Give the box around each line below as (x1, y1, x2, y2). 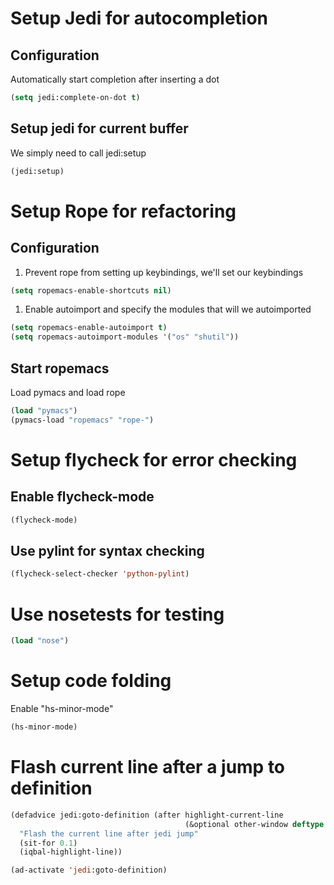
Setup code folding (10, 670, 172, 692)
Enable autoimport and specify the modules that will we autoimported (24, 303, 312, 316)
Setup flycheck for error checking (10, 448, 298, 471)
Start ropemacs (10, 360, 110, 377)
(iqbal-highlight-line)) (19, 847, 123, 857)
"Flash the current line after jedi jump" (19, 828, 199, 839)
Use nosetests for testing (10, 603, 225, 626)
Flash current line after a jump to (10, 756, 286, 779)
